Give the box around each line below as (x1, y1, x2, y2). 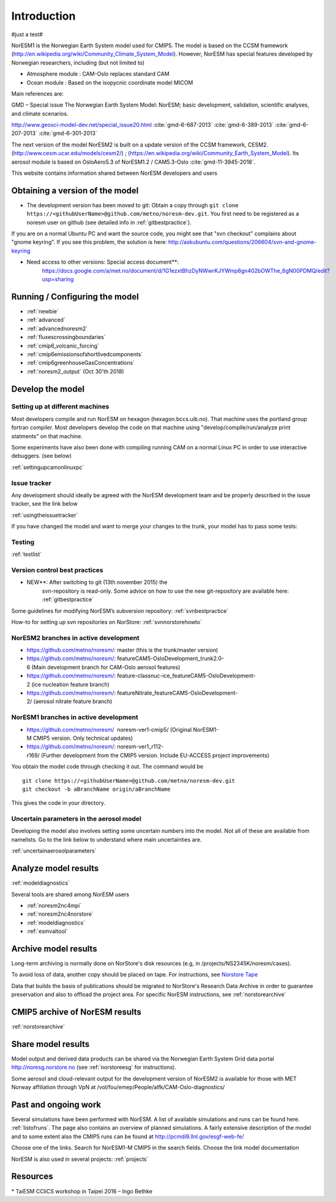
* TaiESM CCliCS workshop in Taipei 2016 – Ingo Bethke (11, 1187, 153, 1195)
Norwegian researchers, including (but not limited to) (11, 59, 145, 66)
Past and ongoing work (11, 1099, 102, 1109)
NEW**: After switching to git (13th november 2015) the (26, 579, 168, 586)
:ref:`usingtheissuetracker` (11, 511, 78, 519)
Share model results (11, 1039, 90, 1049)
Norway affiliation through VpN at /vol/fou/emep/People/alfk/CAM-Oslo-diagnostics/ (11, 1084, 225, 1091)
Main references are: (11, 89, 64, 97)
